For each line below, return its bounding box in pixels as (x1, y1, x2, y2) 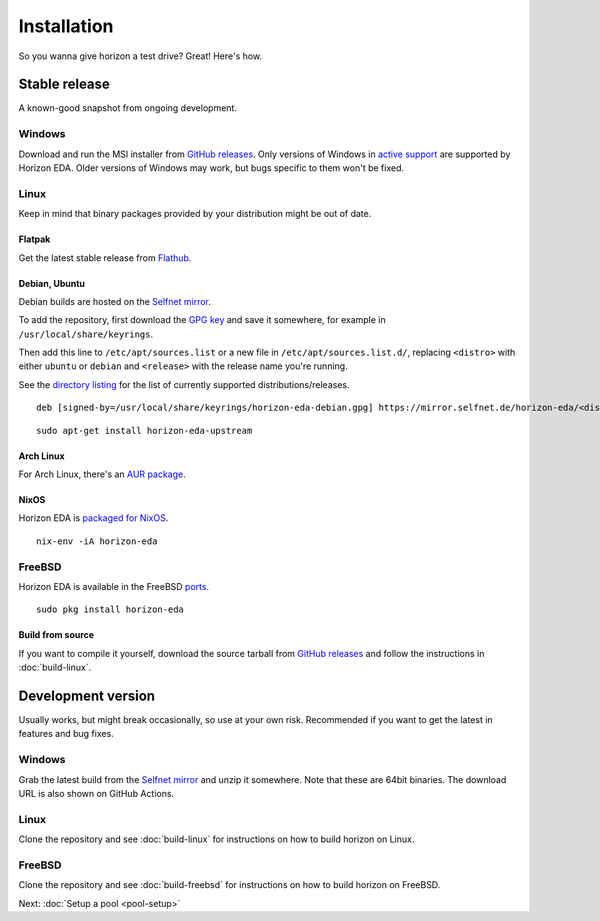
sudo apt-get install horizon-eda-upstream (36, 425, 253, 436)
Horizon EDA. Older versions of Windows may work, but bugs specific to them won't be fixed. (18, 161, 405, 174)
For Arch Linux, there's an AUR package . (18, 468, 186, 480)
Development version (18, 687, 155, 704)
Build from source (18, 629, 95, 641)
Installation (18, 15, 114, 37)
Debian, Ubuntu (18, 277, 85, 289)
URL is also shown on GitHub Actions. (18, 787, 175, 799)
